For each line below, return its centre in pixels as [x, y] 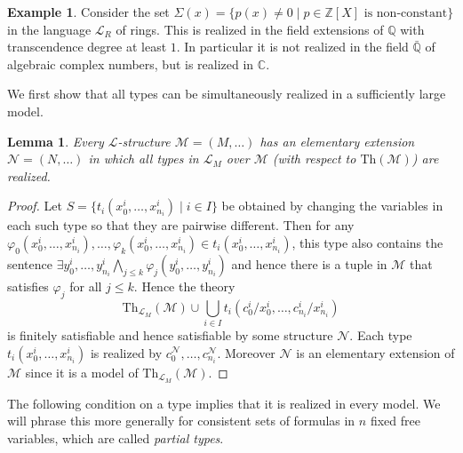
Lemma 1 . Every [56, 141]
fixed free [395, 421]
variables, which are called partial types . [116, 437]
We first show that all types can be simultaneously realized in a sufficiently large [227, 94]
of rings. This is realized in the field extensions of [250, 29]
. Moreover [246, 352]
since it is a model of [82, 372]
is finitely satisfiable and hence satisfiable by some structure [170, 335]
